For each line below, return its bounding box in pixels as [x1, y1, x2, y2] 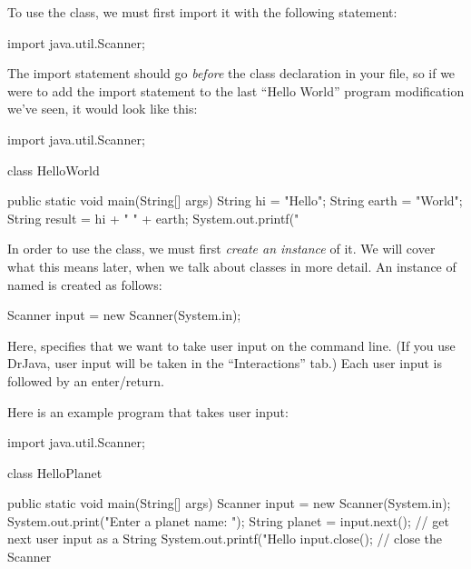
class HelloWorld [7, 160, 100, 179]
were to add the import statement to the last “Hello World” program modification [7, 81, 465, 100]
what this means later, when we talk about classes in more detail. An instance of [7, 256, 456, 275]
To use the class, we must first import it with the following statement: [7, 3, 397, 21]
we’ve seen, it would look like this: [7, 99, 198, 118]
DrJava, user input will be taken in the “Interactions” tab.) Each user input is [7, 354, 443, 373]
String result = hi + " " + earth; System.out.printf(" [7, 208, 299, 227]
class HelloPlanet [7, 463, 103, 482]
